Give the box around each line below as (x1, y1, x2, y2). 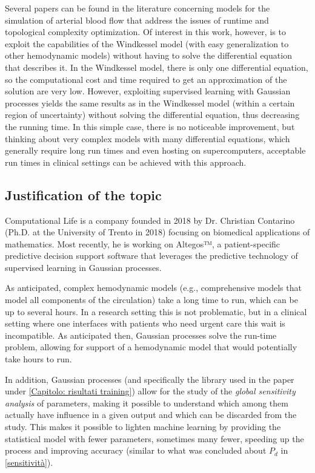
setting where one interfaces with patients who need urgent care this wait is (5, 317, 285, 330)
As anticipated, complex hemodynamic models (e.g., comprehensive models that (5, 281, 302, 294)
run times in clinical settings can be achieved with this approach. (5, 155, 247, 168)
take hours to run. (5, 353, 72, 365)
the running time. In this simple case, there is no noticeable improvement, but (5, 120, 295, 132)
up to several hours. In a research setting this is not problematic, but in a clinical (5, 305, 307, 318)
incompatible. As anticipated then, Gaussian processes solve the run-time (5, 328, 277, 341)
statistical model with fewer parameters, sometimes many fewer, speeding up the (5, 432, 304, 445)
